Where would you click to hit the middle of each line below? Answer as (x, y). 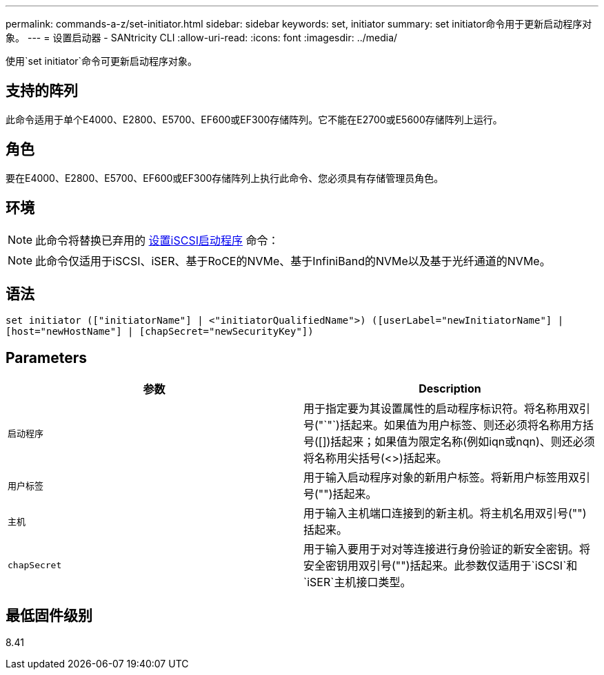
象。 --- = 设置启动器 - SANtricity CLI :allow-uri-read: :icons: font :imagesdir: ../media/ (202, 38)
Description (450, 389)
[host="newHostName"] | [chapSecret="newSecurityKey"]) (160, 332)
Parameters (46, 357)
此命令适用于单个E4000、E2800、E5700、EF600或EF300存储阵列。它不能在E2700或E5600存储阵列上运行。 (254, 119)
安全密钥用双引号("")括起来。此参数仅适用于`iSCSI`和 (441, 566)
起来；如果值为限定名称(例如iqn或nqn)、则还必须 (468, 442)
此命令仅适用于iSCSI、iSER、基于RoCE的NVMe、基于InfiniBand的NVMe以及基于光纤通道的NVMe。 (293, 261)
